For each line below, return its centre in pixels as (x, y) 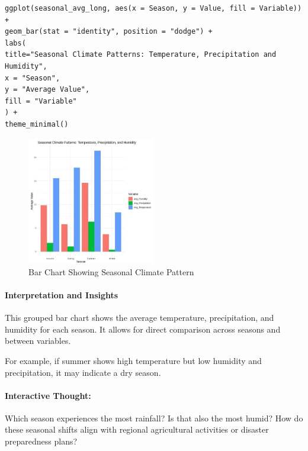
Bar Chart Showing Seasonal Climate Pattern (111, 271)
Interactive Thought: (48, 395)
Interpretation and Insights (62, 294)
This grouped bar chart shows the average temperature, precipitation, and (139, 318)
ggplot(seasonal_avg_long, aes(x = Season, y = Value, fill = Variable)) (153, 8)
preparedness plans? (41, 441)
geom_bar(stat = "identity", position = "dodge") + (109, 32)
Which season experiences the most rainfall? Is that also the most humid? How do (154, 418)
